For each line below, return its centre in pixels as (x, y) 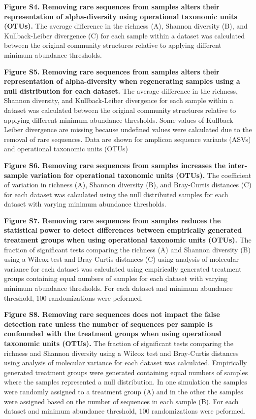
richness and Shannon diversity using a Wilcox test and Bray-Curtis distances (121, 353)
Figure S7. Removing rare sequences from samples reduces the (112, 220)
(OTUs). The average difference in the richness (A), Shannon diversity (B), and (126, 26)
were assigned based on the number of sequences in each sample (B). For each (121, 401)
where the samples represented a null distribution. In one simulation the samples (126, 382)
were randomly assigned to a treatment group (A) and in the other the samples (124, 391)
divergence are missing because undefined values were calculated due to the (139, 129)
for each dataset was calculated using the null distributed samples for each (116, 194)
